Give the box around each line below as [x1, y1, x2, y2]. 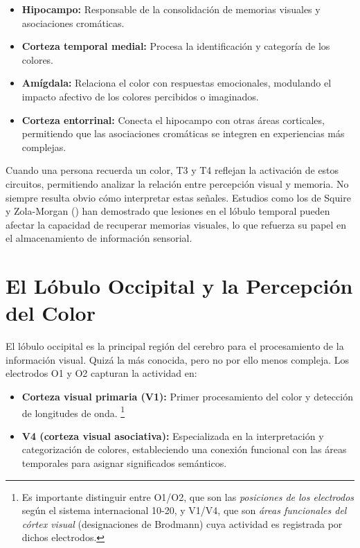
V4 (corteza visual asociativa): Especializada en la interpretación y [21, 428, 324, 443]
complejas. [21, 139, 66, 154]
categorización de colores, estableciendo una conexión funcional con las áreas [21, 442, 347, 457]
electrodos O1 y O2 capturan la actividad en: [6, 366, 197, 380]
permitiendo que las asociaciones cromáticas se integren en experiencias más [21, 126, 345, 141]
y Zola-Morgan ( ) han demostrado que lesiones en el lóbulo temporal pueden [6, 204, 330, 218]
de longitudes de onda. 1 [21, 403, 125, 420]
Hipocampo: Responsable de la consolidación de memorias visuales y [21, 2, 321, 16]
